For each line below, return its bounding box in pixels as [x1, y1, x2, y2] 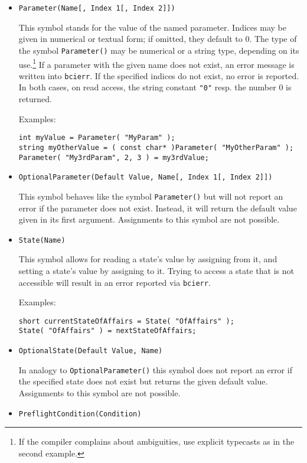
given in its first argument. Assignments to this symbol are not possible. [18, 213, 280, 226]
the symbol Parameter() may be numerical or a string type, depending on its [18, 44, 299, 56]
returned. [18, 93, 52, 105]
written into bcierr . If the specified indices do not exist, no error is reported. [18, 69, 299, 81]
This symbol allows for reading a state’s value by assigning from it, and [18, 253, 277, 265]
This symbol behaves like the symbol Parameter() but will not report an [18, 190, 283, 202]
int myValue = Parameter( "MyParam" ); [18, 133, 175, 142]
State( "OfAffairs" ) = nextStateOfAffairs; [18, 327, 197, 335]
